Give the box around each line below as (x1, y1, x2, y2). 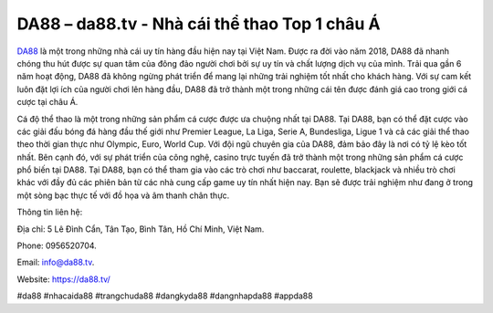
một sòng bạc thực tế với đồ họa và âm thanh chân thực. (16, 190, 230, 201)
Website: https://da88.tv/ (16, 274, 111, 285)
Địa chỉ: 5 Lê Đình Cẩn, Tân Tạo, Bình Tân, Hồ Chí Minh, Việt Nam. (16, 224, 265, 235)
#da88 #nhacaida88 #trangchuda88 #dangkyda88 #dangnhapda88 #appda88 (16, 290, 314, 301)
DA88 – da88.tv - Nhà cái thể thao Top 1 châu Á (16, 14, 381, 34)
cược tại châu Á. (16, 97, 79, 108)
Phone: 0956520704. (16, 240, 98, 251)
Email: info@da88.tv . (16, 256, 95, 268)
